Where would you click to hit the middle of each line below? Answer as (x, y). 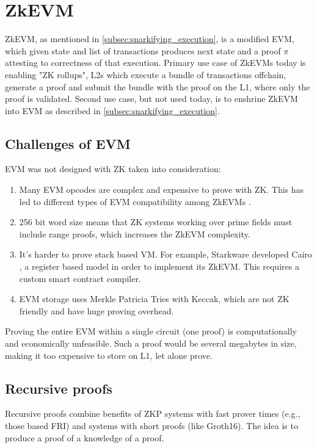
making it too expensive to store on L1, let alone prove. (109, 355)
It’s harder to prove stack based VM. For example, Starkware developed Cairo (166, 254)
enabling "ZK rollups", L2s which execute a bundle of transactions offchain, (146, 74)
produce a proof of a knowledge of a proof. (85, 437)
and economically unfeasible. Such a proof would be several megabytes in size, (151, 343)
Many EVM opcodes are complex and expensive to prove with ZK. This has (162, 190)
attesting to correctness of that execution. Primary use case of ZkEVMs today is (155, 63)
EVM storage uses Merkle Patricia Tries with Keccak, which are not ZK (154, 299)
